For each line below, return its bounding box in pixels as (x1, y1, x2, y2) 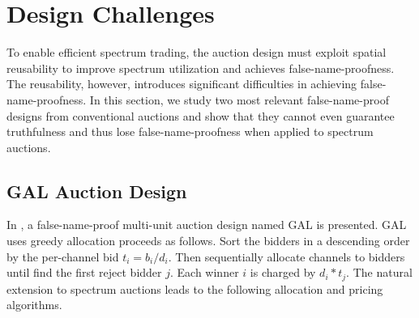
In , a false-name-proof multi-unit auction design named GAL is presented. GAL (6, 216, 407, 233)
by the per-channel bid (6, 248, 119, 265)
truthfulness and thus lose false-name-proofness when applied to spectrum (6, 123, 374, 140)
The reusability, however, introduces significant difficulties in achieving (6, 75, 357, 92)
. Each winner (170, 264, 239, 281)
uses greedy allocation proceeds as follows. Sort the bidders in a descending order (6, 232, 410, 249)
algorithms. (6, 296, 62, 313)
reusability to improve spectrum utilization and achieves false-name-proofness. (6, 59, 395, 76)
